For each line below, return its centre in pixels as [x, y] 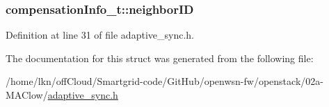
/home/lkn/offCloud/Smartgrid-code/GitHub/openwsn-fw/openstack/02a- [164, 81]
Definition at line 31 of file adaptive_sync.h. [100, 35]
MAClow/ [27, 95]
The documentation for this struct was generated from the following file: [160, 58]
